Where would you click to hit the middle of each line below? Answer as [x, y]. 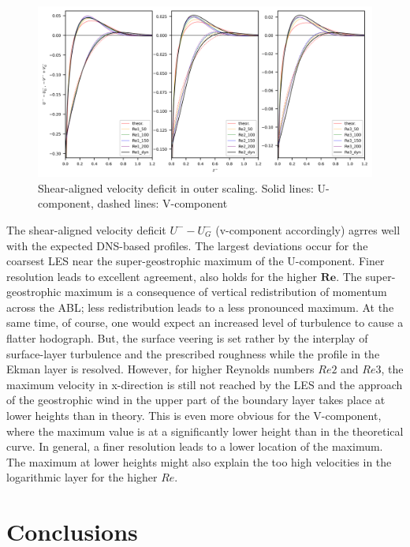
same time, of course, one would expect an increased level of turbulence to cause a [205, 322]
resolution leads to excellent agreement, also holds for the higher [162, 276]
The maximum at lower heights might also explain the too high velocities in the [199, 461]
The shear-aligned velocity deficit [86, 229]
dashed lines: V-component [162, 203]
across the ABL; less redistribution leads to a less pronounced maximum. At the [200, 307]
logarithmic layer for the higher [82, 477]
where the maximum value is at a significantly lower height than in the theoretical [205, 431]
